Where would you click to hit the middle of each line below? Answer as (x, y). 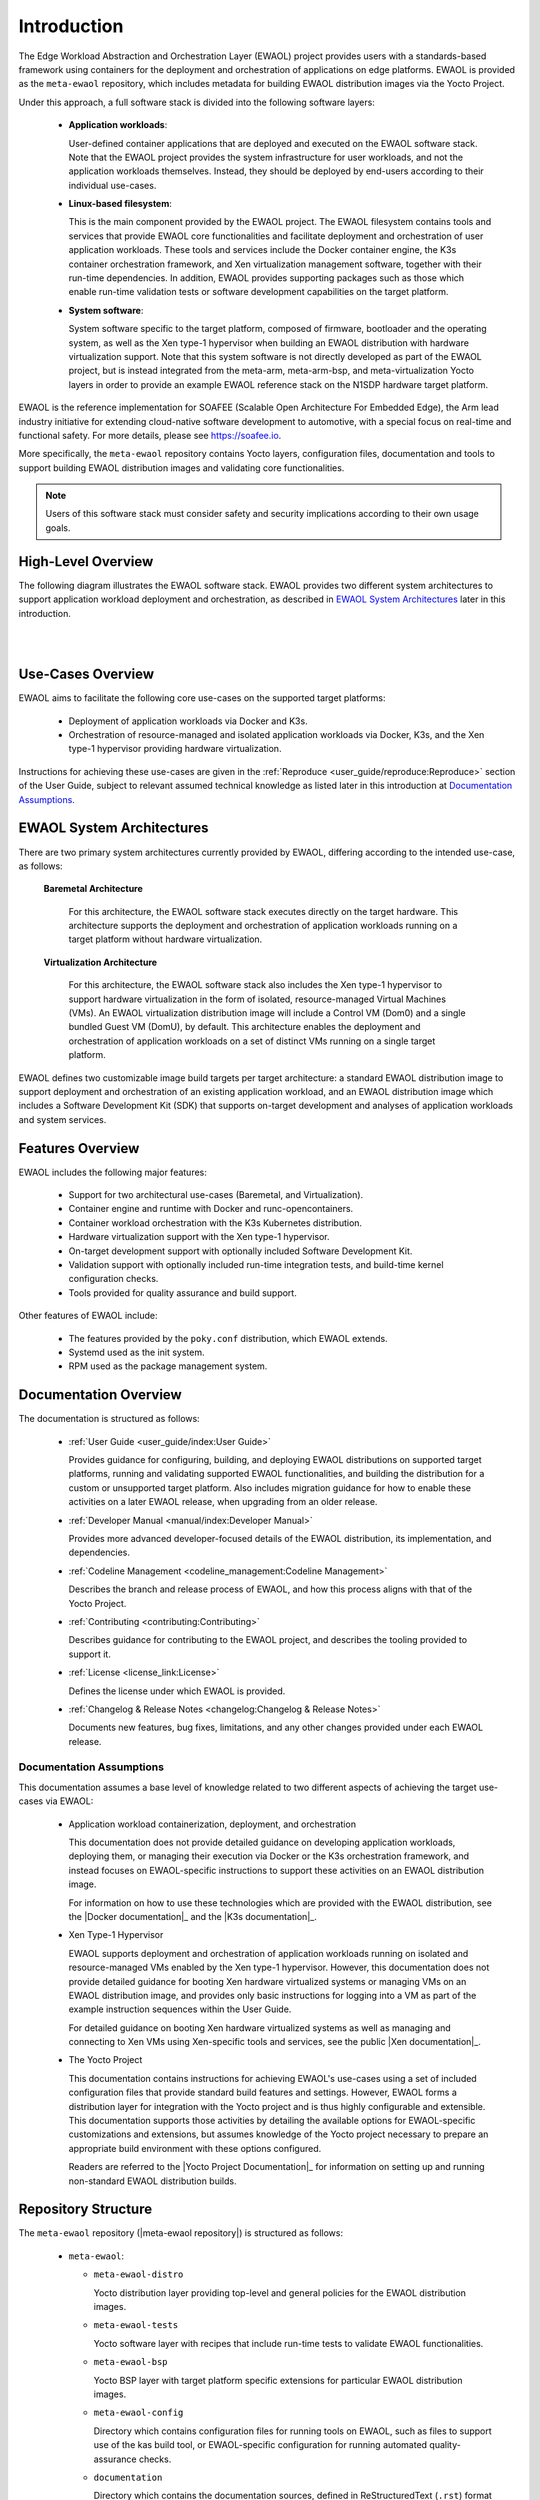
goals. (58, 527)
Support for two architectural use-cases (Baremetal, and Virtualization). (216, 1195)
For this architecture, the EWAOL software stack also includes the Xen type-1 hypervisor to (255, 985)
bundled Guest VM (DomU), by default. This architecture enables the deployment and (244, 1027)
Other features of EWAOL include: (88, 1316)
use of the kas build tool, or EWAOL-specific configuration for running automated (260, 2445)
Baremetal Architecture (93, 889)
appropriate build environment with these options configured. (195, 2148)
